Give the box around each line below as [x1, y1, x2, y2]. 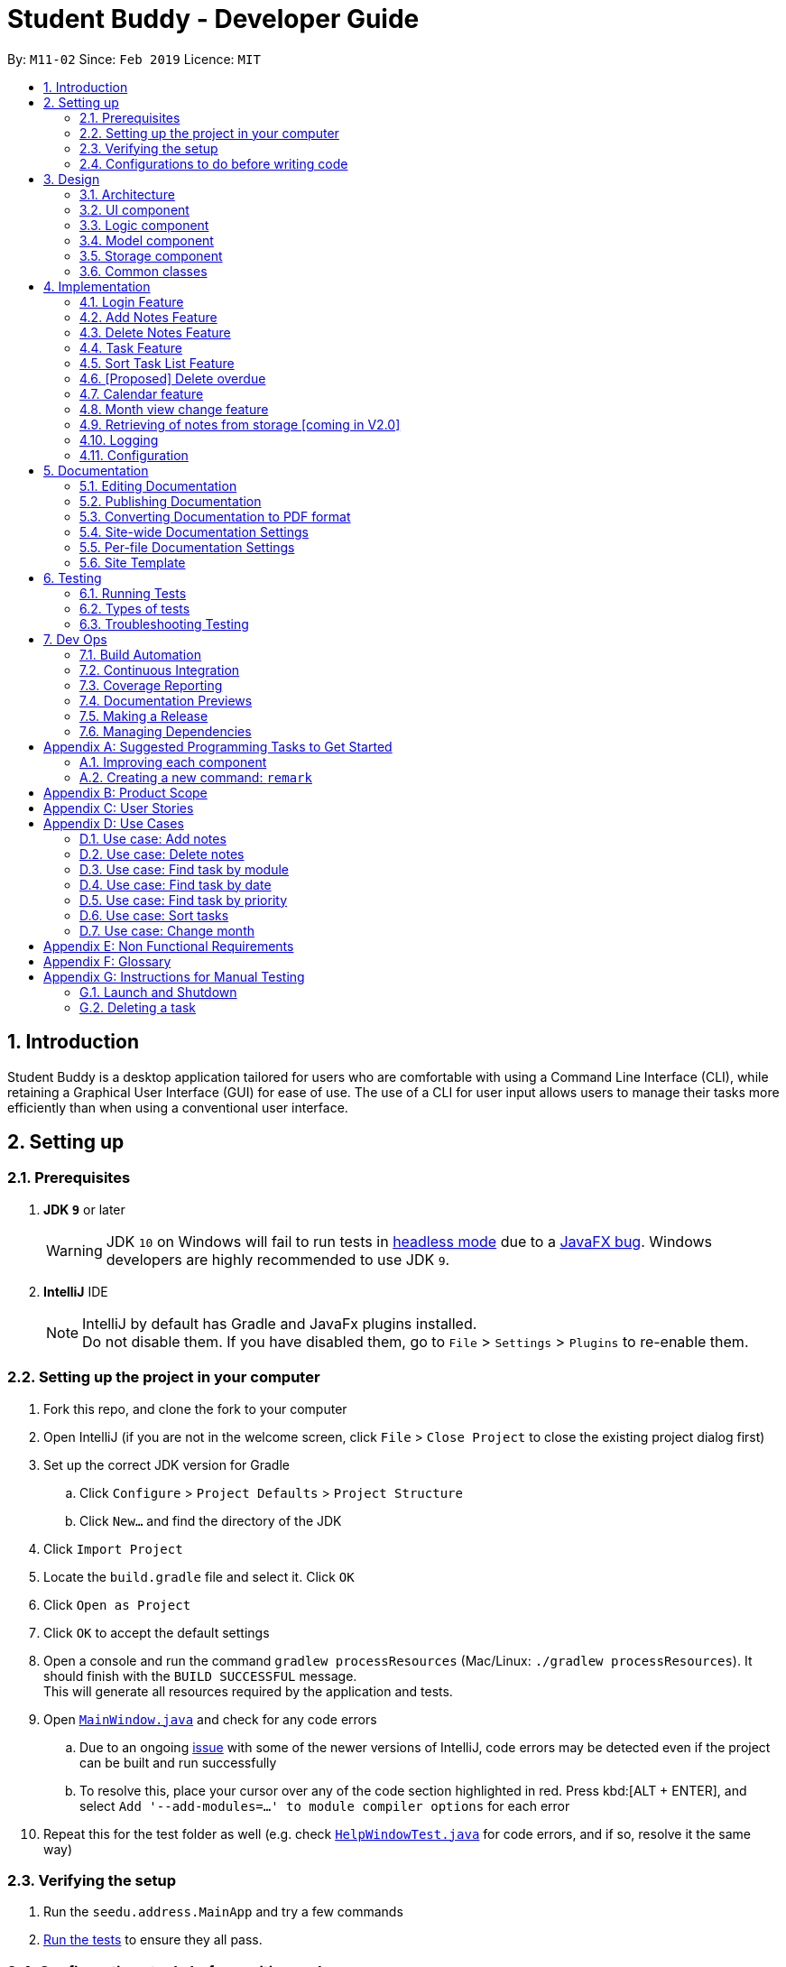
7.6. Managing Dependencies [79, 723, 252, 739]
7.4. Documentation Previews [79, 692, 253, 708]
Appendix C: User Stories [43, 799, 194, 816]
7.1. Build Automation [79, 646, 201, 662]
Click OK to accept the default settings [43, 1624, 270, 1640]
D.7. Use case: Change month [79, 922, 255, 938]
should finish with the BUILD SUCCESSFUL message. [43, 1667, 357, 1684]
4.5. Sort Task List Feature [79, 355, 235, 371]
